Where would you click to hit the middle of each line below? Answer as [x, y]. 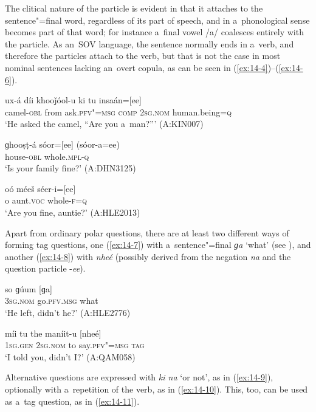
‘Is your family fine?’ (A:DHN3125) [70, 168]
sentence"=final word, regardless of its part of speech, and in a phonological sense [157, 20]
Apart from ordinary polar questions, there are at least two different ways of [147, 232]
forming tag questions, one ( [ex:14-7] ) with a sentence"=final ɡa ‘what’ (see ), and [158, 245]
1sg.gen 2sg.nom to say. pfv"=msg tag [75, 345]
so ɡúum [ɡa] [29, 288]
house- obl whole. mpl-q [47, 156]
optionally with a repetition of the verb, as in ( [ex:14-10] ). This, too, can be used [156, 389]
